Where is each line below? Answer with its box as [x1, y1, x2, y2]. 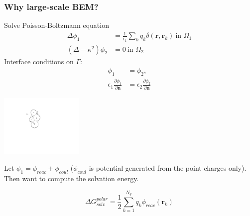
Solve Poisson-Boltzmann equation [4, 20, 109, 30]
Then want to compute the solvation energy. [4, 173, 139, 184]
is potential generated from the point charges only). [89, 163, 247, 173]
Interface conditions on [4, 56, 74, 66]
